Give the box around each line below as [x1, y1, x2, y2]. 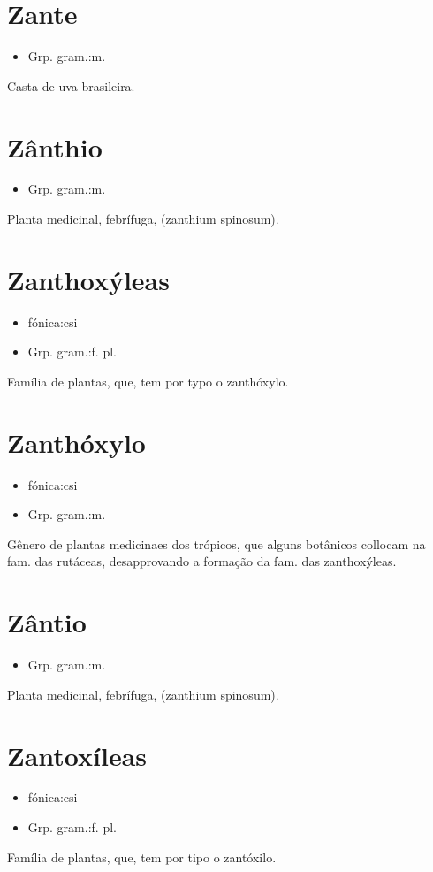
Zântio [7, 604, 87, 640]
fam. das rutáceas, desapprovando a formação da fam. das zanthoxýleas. [7, 552, 397, 570]
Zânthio [7, 128, 103, 164]
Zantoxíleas [7, 737, 148, 773]
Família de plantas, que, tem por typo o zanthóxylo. [7, 371, 289, 390]
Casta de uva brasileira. [7, 76, 135, 95]
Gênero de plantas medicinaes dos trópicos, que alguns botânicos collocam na [7, 534, 426, 553]
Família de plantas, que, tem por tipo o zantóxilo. [7, 847, 277, 866]
